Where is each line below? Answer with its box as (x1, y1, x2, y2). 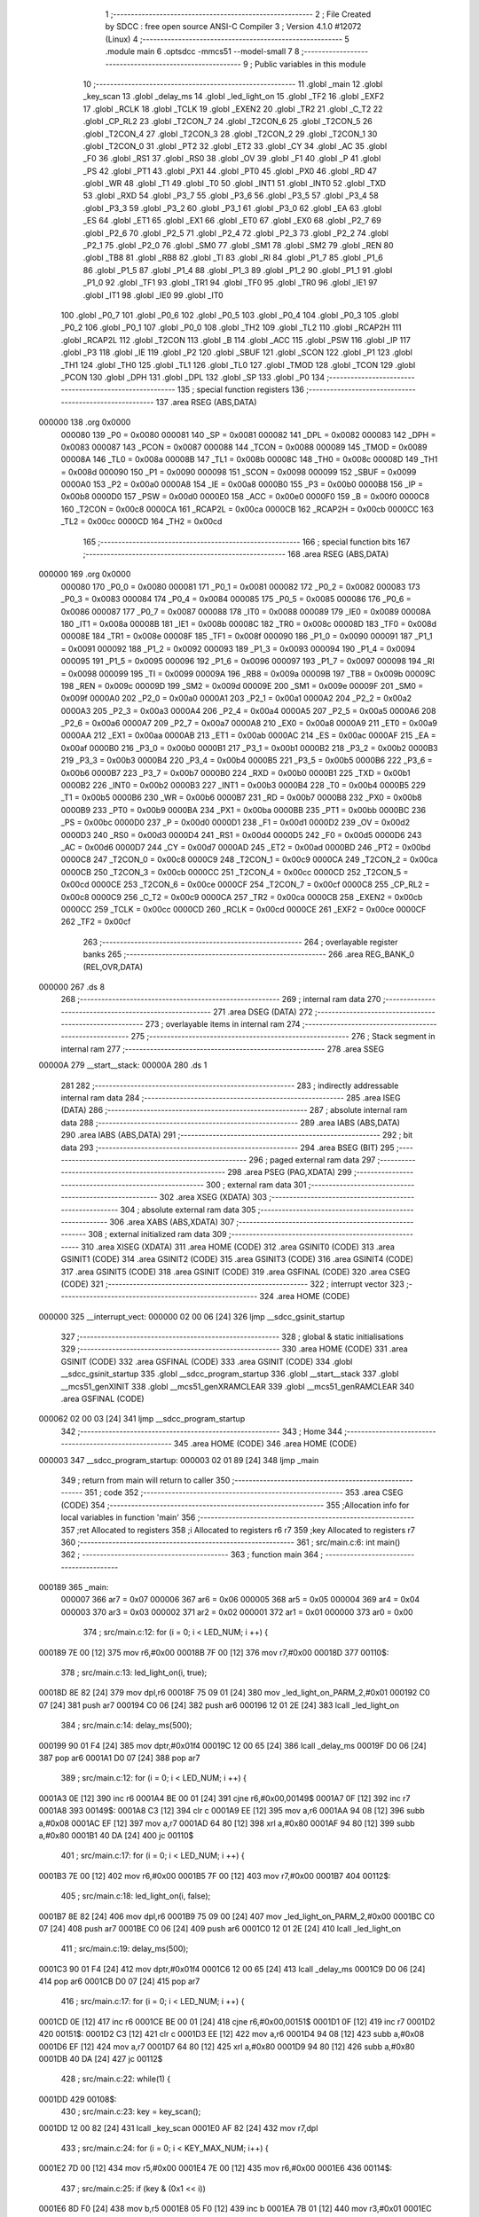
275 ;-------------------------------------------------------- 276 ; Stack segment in (130, 1031, 436, 1042)
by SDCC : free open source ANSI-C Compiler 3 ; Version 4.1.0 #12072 (105, 21, 362, 32)
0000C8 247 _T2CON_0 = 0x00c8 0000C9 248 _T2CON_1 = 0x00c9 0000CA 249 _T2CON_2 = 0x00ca (60, 854, 438, 865)
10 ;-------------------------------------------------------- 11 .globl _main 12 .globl (82, 78, 383, 89)
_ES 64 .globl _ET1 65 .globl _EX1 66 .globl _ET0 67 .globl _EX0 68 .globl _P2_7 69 (82, 215, 381, 226)
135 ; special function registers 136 (177, 384, 305, 395)
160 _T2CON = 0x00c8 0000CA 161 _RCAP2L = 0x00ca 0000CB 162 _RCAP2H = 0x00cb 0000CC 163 (60, 504, 435, 514)
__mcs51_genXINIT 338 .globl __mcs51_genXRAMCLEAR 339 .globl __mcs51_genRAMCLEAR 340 (60, 1381, 414, 1391)
